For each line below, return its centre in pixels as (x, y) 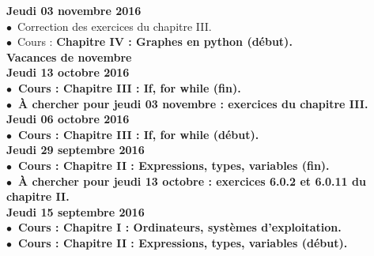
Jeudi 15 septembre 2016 (76, 211)
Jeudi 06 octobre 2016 (68, 119)
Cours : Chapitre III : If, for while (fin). (130, 87)
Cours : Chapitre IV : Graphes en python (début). (155, 41)
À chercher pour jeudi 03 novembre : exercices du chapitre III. (193, 103)
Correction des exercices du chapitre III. (114, 26)
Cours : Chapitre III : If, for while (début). (139, 134)
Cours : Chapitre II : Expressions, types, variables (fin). (174, 165)
